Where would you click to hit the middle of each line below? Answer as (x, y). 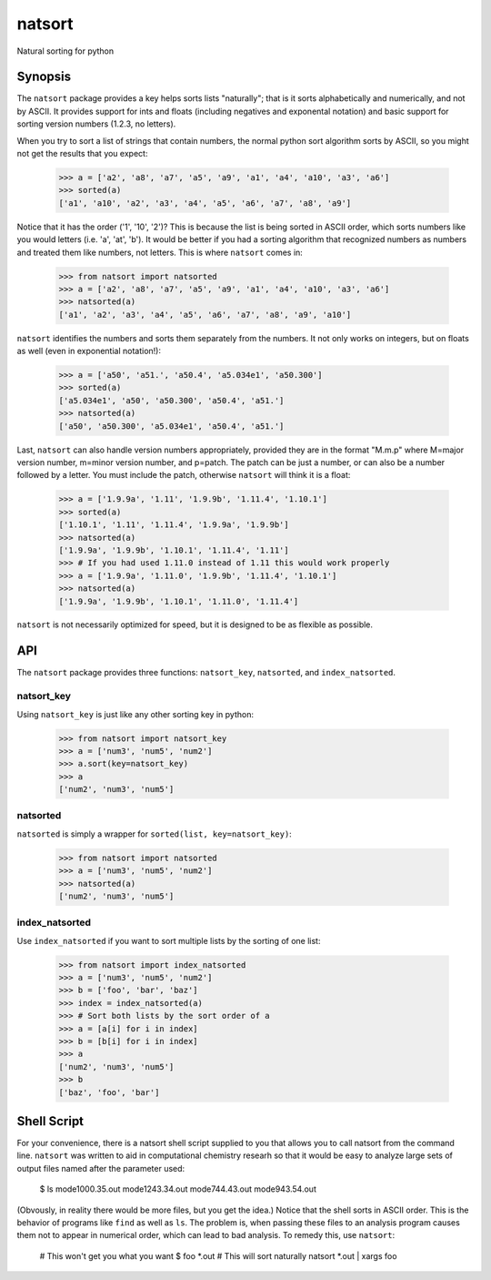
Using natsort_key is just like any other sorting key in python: (135, 714)
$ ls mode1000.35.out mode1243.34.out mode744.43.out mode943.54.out (178, 1189)
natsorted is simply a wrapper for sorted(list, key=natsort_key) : (155, 834)
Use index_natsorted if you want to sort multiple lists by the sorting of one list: (169, 940)
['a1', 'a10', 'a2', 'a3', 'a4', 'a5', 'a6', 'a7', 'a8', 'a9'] (205, 203)
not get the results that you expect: (82, 154)
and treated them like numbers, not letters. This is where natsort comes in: (160, 252)
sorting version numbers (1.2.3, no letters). (96, 124)
